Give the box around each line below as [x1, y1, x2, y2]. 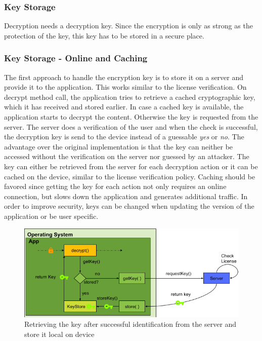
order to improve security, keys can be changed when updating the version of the [4, 201, 254, 211]
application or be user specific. [4, 210, 99, 221]
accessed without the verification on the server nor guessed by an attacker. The [4, 151, 249, 162]
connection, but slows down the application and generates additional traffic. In [4, 191, 248, 201]
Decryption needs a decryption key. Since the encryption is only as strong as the [4, 20, 253, 31]
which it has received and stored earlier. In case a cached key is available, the [4, 101, 244, 112]
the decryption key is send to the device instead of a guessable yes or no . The [4, 131, 244, 142]
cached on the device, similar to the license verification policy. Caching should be [4, 171, 255, 181]
